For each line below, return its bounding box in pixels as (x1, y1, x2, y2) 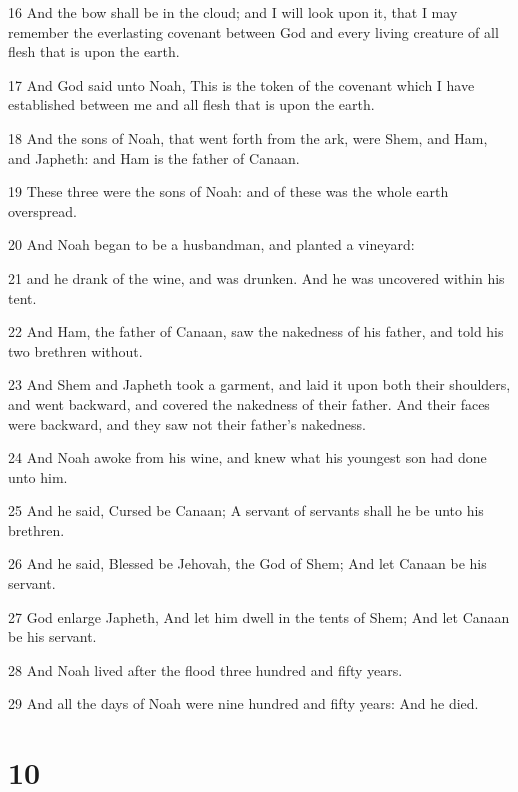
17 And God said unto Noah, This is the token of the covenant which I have (8, 74, 475, 95)
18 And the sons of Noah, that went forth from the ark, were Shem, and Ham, (8, 127, 488, 148)
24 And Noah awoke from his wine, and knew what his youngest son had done (8, 447, 487, 468)
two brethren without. (8, 340, 143, 361)
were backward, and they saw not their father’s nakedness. (8, 413, 366, 434)
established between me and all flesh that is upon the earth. (8, 94, 375, 115)
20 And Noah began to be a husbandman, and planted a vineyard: (8, 234, 415, 255)
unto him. (8, 466, 68, 487)
